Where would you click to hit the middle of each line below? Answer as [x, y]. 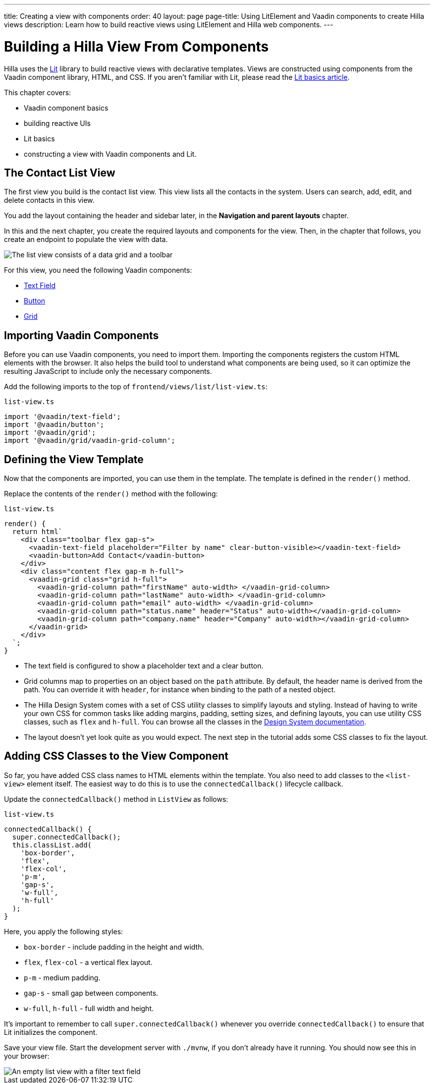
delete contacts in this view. [49, 200]
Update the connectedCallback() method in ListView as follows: [116, 799]
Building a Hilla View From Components [136, 46]
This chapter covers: [38, 92]
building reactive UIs [57, 123]
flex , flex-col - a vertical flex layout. [88, 962]
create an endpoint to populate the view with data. [86, 240]
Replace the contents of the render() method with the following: [111, 494]
